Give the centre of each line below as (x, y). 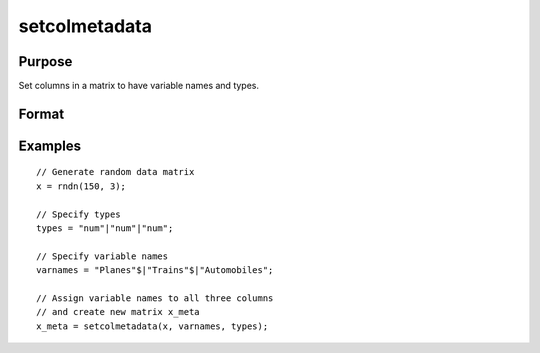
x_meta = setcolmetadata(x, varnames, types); (152, 326)
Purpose (45, 61)
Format (41, 113)
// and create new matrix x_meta (118, 312)
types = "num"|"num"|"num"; (105, 228)
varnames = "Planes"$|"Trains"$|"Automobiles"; (155, 270)
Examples (50, 145)
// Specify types (78, 214)
